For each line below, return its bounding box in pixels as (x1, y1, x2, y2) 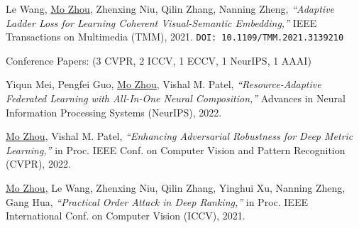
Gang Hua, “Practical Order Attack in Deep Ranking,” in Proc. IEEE (6, 194, 308, 209)
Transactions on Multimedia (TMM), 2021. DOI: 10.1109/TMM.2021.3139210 (6, 29, 344, 44)
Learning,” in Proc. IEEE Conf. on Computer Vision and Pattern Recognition (6, 142, 346, 157)
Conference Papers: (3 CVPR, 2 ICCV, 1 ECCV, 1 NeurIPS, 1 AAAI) (6, 53, 311, 67)
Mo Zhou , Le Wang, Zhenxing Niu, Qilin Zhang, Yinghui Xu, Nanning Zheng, (6, 180, 346, 195)
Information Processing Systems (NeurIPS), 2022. (6, 104, 222, 119)
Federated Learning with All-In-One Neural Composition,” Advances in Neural (6, 91, 346, 106)
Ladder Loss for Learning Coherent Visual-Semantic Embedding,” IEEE (6, 15, 317, 30)
